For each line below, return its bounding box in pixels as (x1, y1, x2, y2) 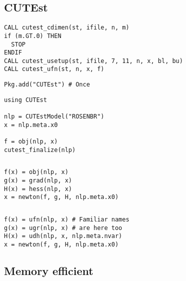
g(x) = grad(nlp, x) (4, 177, 72, 184)
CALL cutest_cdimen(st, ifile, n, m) (4, 24, 129, 31)
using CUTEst (4, 96, 47, 103)
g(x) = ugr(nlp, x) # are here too (4, 224, 122, 231)
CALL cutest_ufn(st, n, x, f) (4, 65, 104, 73)
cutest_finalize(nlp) (4, 146, 76, 153)
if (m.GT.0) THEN (4, 32, 61, 39)
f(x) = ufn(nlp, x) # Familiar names (4, 216, 129, 223)
